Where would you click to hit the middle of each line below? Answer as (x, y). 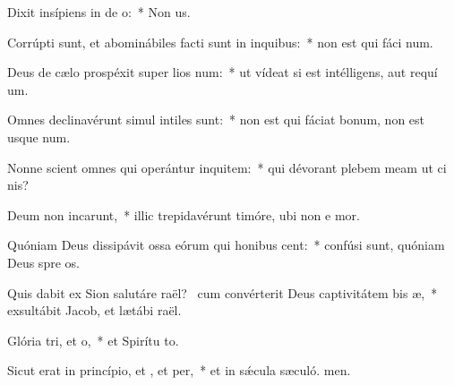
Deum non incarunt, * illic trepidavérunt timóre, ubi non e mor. (184, 214)
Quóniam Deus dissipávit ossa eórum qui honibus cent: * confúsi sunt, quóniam (226, 245)
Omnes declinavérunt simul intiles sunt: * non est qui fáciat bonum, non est (216, 120)
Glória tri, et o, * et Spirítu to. (93, 340)
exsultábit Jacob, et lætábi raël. (94, 310)
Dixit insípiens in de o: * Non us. (99, 12)
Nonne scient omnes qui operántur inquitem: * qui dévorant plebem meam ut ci (227, 167)
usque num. (39, 137)
